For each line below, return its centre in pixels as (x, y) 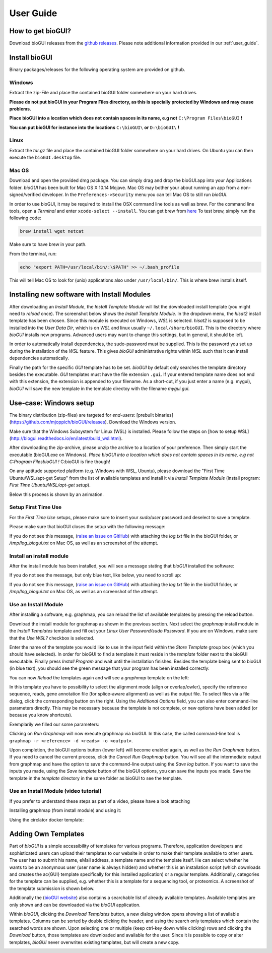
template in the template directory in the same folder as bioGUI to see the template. (96, 778)
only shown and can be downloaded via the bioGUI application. (75, 905)
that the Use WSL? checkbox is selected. (52, 638)
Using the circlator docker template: (47, 819)
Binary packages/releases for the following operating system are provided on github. (97, 69)
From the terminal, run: (33, 253)
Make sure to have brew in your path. (48, 244)
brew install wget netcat (52, 231)
